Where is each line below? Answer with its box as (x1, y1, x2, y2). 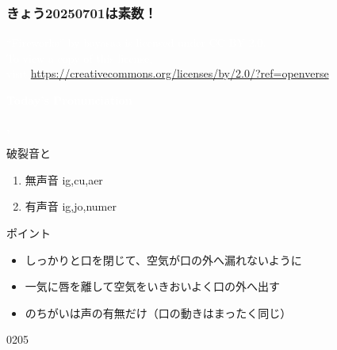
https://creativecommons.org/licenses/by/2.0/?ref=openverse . (30, 65, 332, 82)
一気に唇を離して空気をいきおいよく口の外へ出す (25, 278, 281, 295)
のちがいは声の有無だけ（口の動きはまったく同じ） (25, 304, 292, 321)
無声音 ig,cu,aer (25, 171, 103, 188)
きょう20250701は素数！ (6, 2, 157, 22)
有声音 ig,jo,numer (25, 198, 117, 215)
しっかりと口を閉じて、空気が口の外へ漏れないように (25, 251, 302, 268)
